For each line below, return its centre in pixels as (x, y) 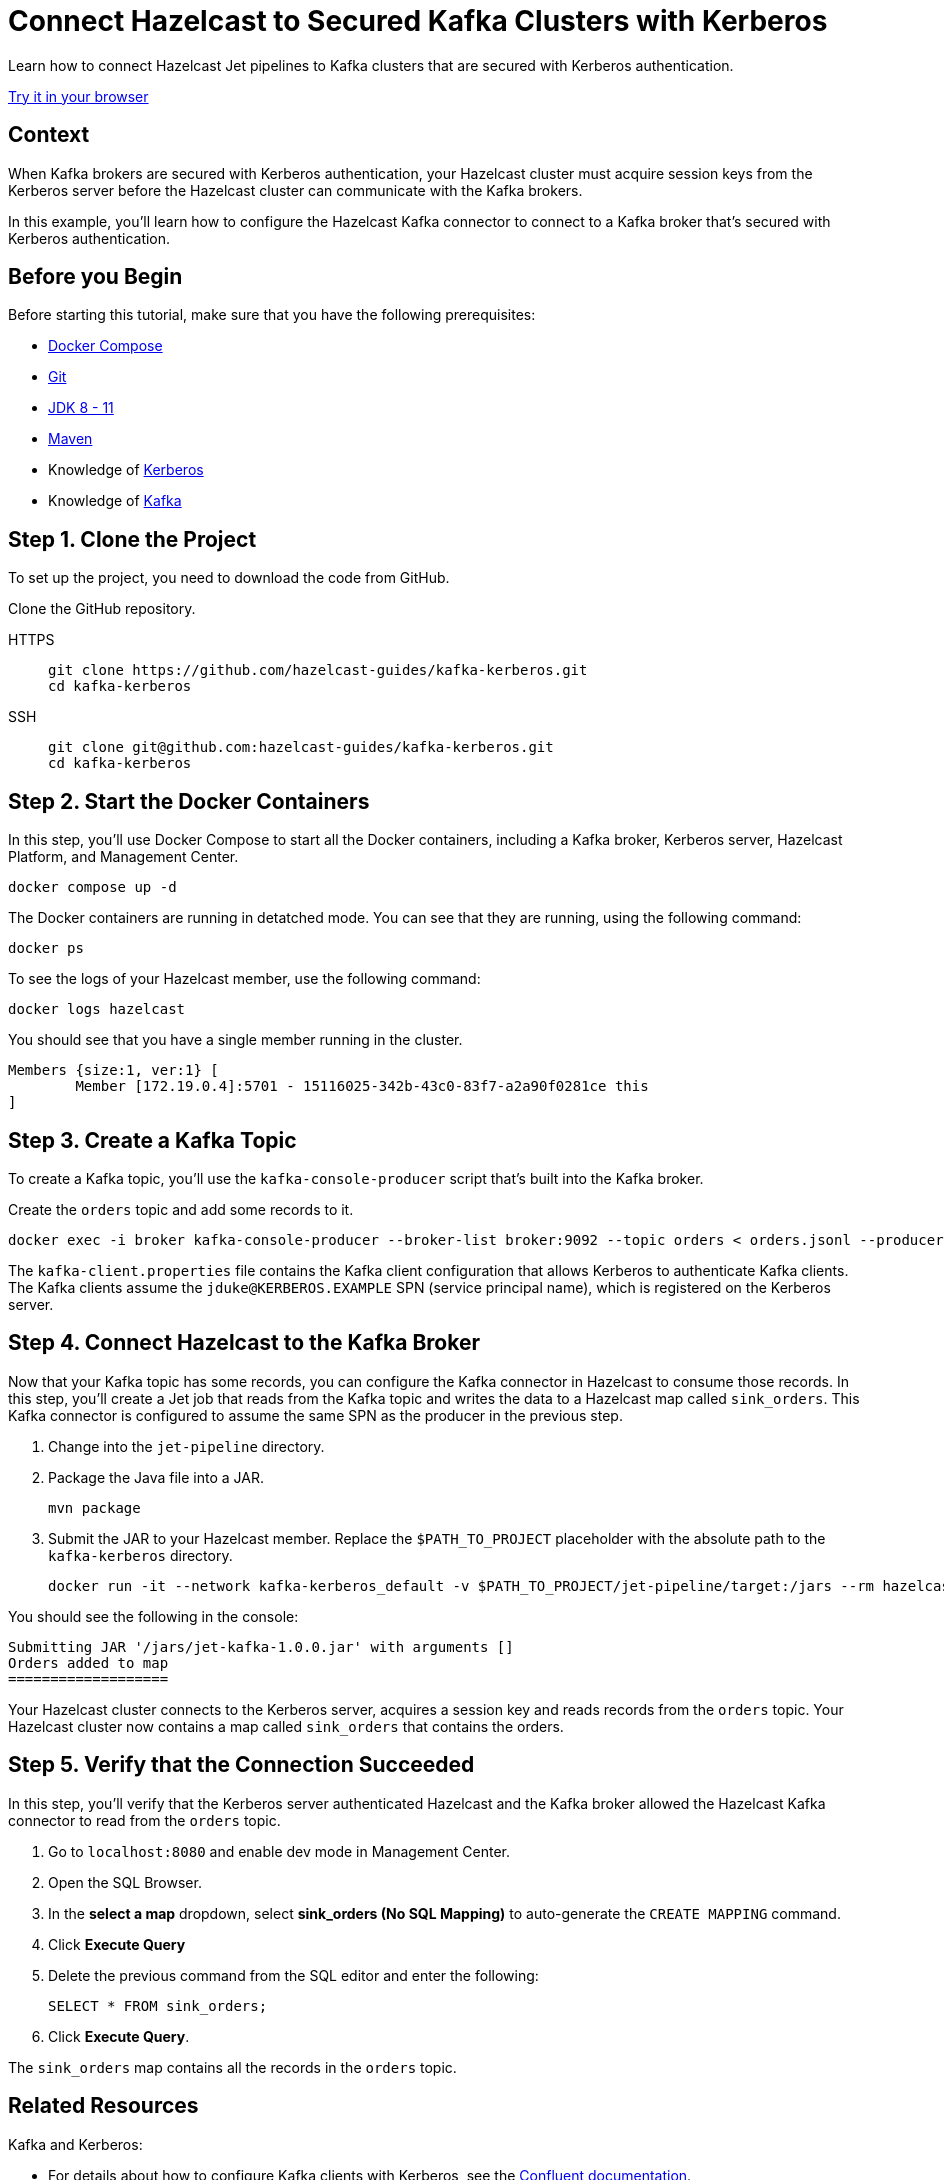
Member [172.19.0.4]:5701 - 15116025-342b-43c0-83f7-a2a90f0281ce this (362, 1086)
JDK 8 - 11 (81, 408)
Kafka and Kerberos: (75, 2144)
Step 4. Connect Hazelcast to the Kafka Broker (244, 1343)
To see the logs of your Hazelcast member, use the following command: (244, 979)
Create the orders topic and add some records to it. (181, 1209)
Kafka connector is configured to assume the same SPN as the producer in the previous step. (315, 1415)
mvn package (94, 1507)
